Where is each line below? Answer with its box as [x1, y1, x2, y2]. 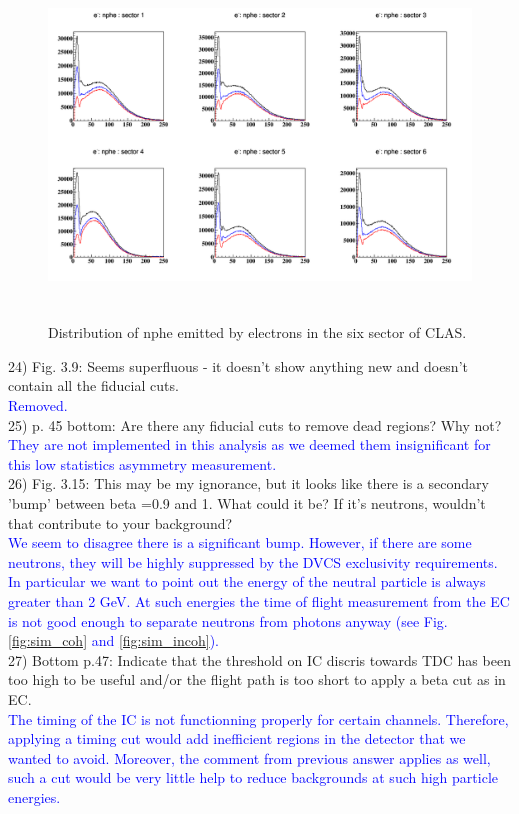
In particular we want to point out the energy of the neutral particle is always [8, 571, 486, 592]
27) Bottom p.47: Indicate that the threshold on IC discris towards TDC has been [8, 649, 511, 670]
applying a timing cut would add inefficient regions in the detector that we [8, 728, 466, 749]
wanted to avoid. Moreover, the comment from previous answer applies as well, [8, 747, 491, 768]
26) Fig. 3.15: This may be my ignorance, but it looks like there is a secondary [8, 473, 489, 494]
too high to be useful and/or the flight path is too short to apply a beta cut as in [8, 669, 506, 690]
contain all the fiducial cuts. [8, 375, 179, 396]
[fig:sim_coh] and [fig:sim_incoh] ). [8, 630, 219, 651]
